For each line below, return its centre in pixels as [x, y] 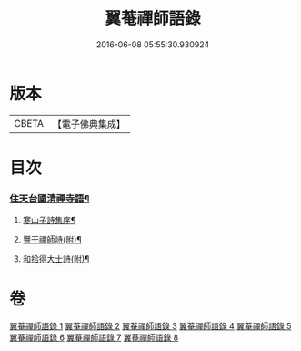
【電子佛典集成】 [89, 124]
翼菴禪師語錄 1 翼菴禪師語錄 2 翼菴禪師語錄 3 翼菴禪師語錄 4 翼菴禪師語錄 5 [150, 326]
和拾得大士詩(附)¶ [56, 259]
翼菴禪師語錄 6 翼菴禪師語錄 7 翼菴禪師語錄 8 [94, 337]
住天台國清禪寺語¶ [50, 199]
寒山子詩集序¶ [49, 221]
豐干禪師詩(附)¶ [52, 240]
